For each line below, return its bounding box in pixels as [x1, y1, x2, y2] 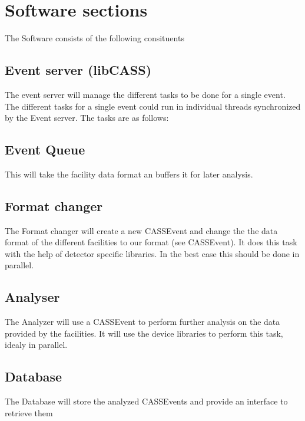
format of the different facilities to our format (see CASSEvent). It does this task [5, 236, 297, 248]
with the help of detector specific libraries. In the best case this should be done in [5, 247, 300, 259]
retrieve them [5, 406, 53, 419]
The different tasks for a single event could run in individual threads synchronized [5, 100, 301, 112]
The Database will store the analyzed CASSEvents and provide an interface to [5, 395, 288, 407]
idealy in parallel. [5, 338, 68, 351]
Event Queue [5, 140, 85, 159]
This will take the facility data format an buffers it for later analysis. [5, 167, 253, 180]
